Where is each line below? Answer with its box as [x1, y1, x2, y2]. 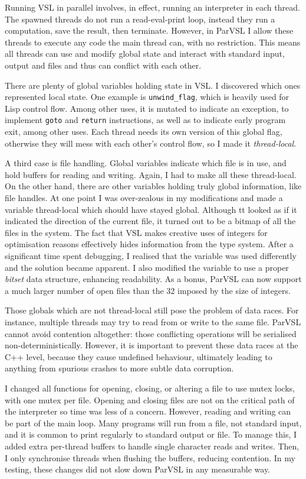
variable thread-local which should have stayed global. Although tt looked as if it [5, 203, 297, 215]
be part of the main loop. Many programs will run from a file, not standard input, [5, 416, 302, 429]
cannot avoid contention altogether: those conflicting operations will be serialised [5, 327, 297, 339]
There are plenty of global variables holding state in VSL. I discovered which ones [5, 79, 301, 91]
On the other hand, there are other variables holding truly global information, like [5, 180, 302, 192]
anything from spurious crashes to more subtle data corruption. [5, 362, 234, 374]
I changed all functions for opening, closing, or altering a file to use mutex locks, [5, 381, 295, 394]
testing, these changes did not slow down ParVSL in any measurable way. [5, 463, 271, 475]
